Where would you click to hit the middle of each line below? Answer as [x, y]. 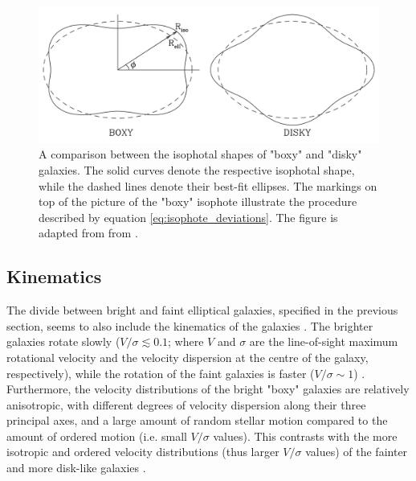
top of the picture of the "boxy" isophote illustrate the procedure [198, 201]
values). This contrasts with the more [305, 436]
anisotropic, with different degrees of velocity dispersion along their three [186, 404]
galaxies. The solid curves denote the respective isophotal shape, [197, 169]
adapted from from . [88, 233]
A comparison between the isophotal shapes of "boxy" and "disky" [200, 154]
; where [186, 341]
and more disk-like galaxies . [76, 468]
